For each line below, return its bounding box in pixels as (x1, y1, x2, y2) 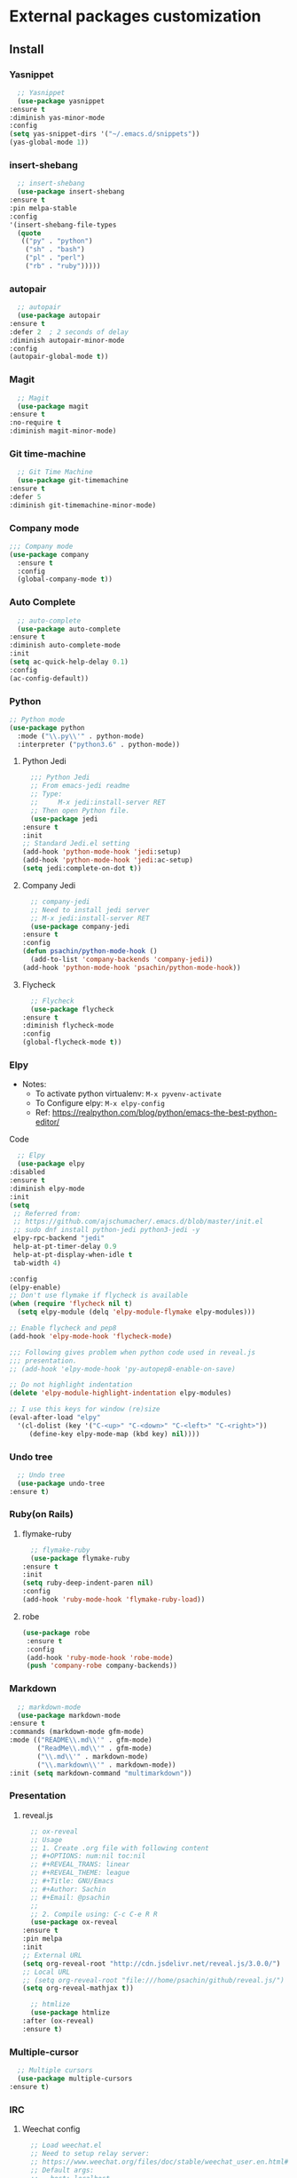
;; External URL (21, 1951, 82, 1959)
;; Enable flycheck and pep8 (9, 1323, 117, 1332)
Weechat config (21, 2124, 81, 2134)
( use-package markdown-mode (17, 1711, 121, 1720)
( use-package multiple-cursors (17, 2074, 133, 2083)
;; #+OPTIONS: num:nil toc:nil (30, 1852, 146, 1861)
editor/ (35, 1117, 60, 1127)
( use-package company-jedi (30, 922, 130, 931)
